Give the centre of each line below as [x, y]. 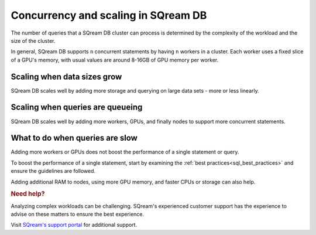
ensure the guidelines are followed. [53, 171]
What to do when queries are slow [74, 138]
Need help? [28, 194]
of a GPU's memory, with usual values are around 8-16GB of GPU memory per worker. [115, 60]
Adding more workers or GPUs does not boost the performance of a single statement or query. [125, 152]
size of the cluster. [33, 40]
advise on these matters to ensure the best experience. [78, 214]
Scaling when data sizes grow [66, 76]
